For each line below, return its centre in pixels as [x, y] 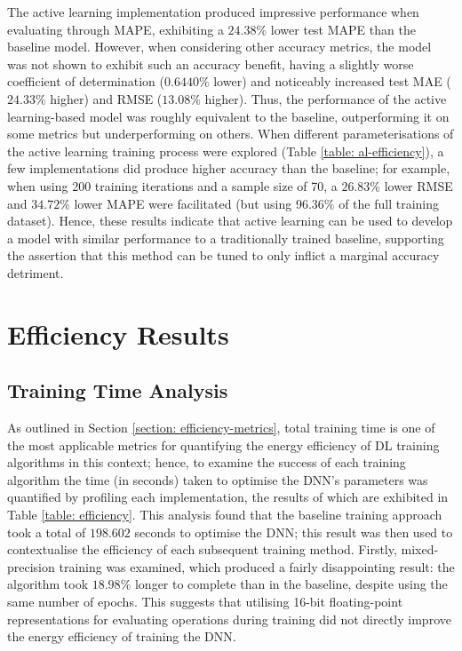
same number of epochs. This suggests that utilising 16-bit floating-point [205, 602]
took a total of [47, 532]
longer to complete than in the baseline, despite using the [291, 584]
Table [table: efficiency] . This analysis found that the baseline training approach [225, 515]
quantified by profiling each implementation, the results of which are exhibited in [228, 497]
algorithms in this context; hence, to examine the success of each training [207, 462]
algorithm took [48, 584]
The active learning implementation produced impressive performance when [213, 12]
